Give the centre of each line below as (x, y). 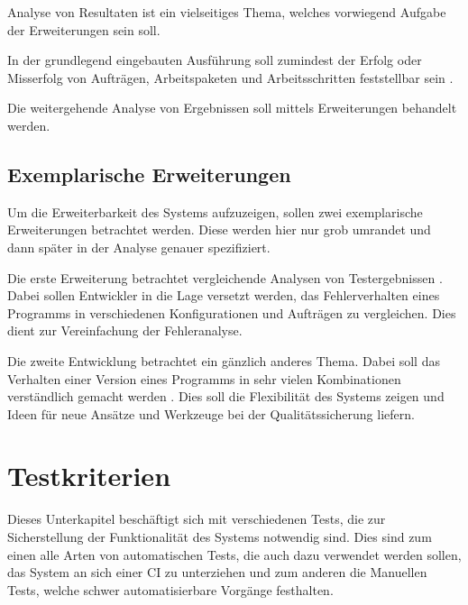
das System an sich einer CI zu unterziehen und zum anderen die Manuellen (217, 572)
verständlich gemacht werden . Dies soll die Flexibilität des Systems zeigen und (226, 396)
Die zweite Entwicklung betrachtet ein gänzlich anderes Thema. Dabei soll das (224, 360)
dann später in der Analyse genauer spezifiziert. (139, 247)
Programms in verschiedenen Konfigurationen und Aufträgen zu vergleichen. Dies (232, 312)
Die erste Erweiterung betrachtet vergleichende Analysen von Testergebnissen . (225, 277)
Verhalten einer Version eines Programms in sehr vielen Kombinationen (204, 378)
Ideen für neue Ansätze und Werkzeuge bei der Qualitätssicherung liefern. (211, 413)
